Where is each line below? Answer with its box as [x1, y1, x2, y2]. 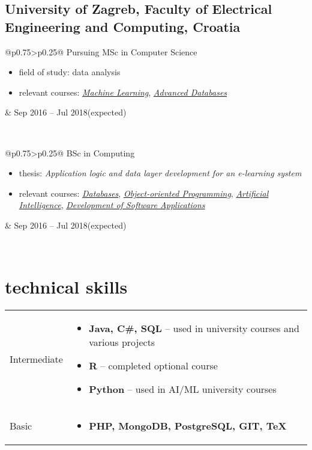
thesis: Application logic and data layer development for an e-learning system [19, 167, 302, 179]
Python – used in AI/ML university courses [89, 382, 277, 396]
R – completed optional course [89, 359, 218, 373]
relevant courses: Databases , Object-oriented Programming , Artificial [19, 186, 269, 199]
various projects [89, 335, 155, 350]
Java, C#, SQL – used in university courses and [89, 321, 299, 336]
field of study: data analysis [19, 66, 121, 78]
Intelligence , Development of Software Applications [19, 199, 205, 211]
